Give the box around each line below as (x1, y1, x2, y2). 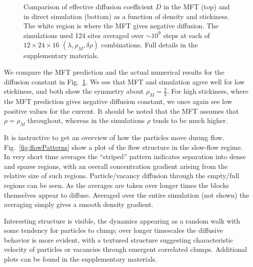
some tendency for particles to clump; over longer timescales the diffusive (4, 225, 223, 235)
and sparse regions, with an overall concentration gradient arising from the (4, 161, 228, 171)
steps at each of (163, 30, 210, 40)
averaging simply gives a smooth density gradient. (4, 199, 154, 209)
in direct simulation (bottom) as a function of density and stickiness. (23, 11, 230, 21)
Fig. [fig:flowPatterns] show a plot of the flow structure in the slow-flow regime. (4, 142, 243, 152)
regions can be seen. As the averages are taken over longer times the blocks (4, 180, 229, 190)
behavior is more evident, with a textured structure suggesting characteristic (4, 234, 233, 245)
